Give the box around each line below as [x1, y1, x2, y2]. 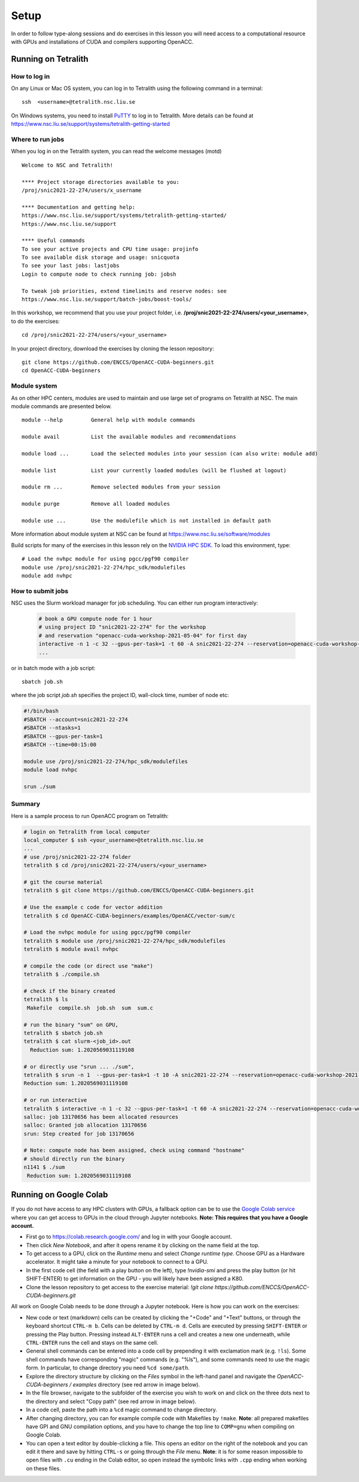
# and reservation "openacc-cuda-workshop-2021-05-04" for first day [38, 632, 247, 639]
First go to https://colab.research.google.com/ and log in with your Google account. [26, 1233, 232, 1240]
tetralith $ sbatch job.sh [23, 1030, 103, 1036]
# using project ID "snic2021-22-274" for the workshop [38, 624, 206, 630]
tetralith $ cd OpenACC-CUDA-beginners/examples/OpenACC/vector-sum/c [23, 912, 236, 919]
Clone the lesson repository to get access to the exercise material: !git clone [26, 1283, 214, 1291]
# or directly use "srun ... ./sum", [23, 1063, 135, 1070]
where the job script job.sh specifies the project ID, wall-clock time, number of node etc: [11, 692, 229, 699]
